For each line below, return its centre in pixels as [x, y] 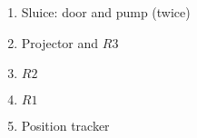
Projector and [60, 42]
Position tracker [65, 126]
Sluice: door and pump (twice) [106, 12]
